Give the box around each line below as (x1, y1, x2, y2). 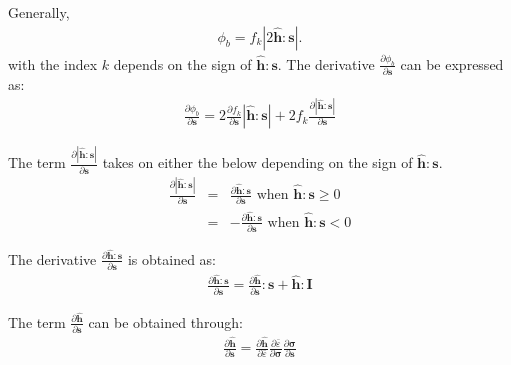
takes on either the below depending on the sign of (102, 152, 413, 173)
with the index (8, 53, 98, 74)
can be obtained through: (88, 311, 243, 332)
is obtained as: (127, 248, 217, 269)
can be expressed (400, 53, 504, 74)
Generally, (8, 2, 70, 22)
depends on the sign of (113, 53, 252, 74)
